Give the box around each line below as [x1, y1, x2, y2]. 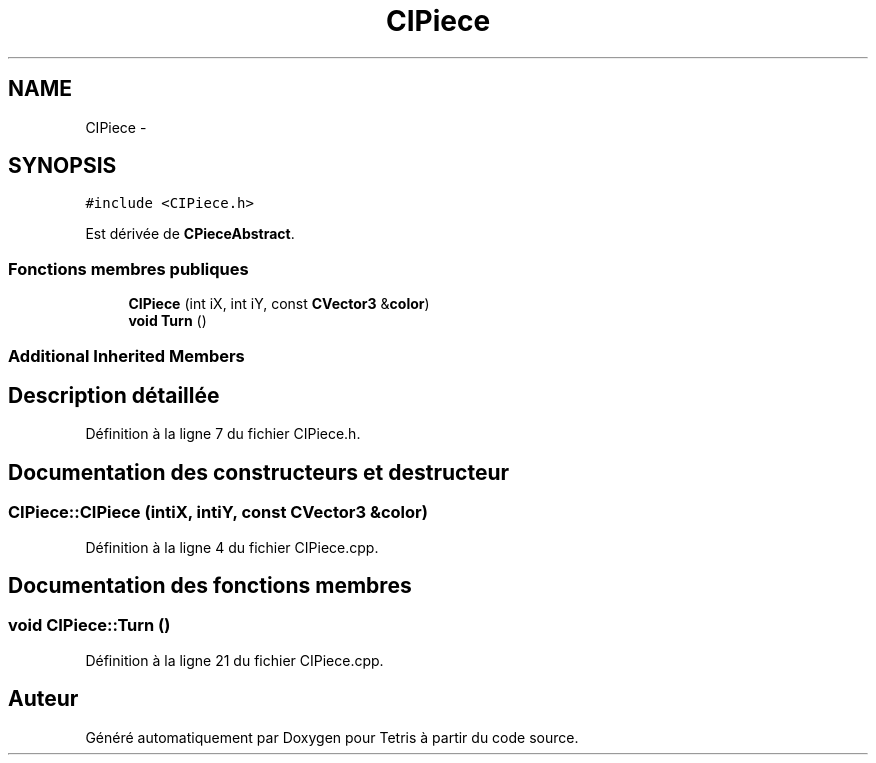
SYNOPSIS [8, 153, 117, 179]
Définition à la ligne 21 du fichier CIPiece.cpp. [85, 651, 384, 669]
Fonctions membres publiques [8, 258, 249, 279]
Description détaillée [8, 382, 220, 408]
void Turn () [128, 312, 207, 330]
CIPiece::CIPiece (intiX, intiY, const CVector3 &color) [8, 502, 428, 523]
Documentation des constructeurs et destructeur [8, 459, 510, 485]
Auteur [8, 686, 79, 712]
